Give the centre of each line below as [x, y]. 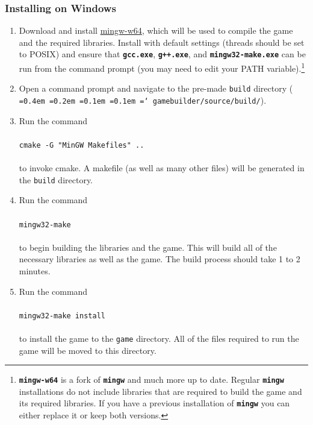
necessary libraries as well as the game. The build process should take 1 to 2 [160, 259]
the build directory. [56, 179]
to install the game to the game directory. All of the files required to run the [159, 338]
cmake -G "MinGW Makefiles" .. [82, 145]
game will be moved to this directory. [88, 350]
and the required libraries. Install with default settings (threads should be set [162, 42]
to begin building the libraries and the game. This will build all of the [148, 247]
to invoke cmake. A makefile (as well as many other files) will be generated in [162, 168]
